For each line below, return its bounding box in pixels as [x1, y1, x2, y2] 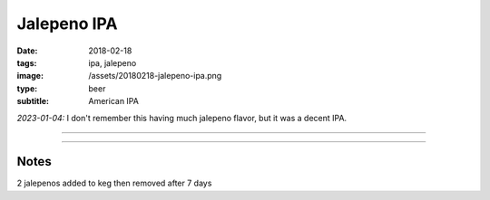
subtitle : [16, 96, 50, 107]
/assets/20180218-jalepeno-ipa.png [88, 71, 222, 81]
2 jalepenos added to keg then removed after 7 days [16, 177, 212, 189]
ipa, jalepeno [88, 57, 137, 68]
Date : [16, 45, 38, 56]
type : [16, 82, 38, 94]
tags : [16, 57, 37, 68]
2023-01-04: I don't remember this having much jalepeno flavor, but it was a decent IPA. [16, 112, 348, 123]
